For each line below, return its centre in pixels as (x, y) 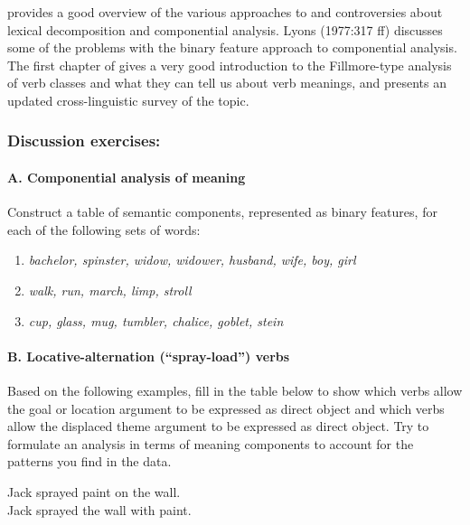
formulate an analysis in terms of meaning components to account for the (211, 443)
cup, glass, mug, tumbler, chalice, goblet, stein (156, 320)
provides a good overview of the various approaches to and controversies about (225, 12)
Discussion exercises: (84, 141)
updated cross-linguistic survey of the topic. (128, 100)
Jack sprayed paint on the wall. (94, 491)
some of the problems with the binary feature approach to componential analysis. (232, 47)
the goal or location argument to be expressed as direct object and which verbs (226, 408)
